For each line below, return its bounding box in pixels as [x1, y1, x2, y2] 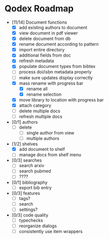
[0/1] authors [11, 119, 38, 125]
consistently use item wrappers [19, 228, 83, 234]
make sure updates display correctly [19, 74, 93, 80]
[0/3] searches [11, 157, 42, 163]
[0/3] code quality [11, 212, 49, 218]
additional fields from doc [19, 52, 71, 58]
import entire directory [19, 47, 65, 53]
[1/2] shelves [11, 141, 38, 147]
